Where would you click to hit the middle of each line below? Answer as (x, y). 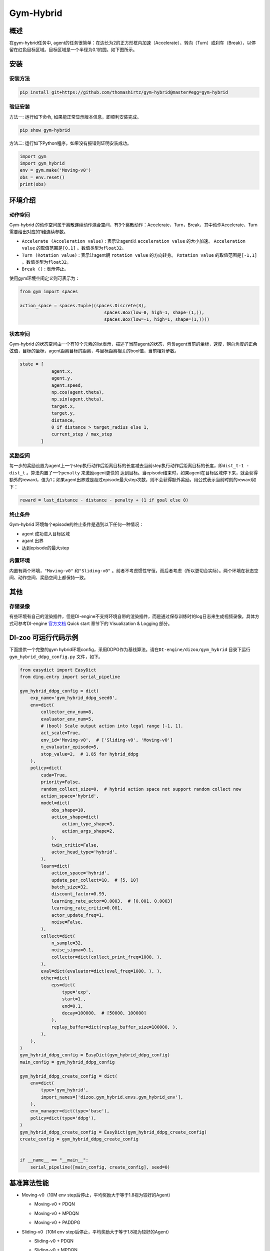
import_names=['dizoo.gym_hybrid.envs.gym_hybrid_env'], (112, 1097)
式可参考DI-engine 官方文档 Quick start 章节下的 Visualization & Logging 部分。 (91, 623)
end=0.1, (72, 1006)
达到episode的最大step (45, 547)
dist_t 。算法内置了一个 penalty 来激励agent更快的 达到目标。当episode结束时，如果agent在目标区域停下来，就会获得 (133, 472)
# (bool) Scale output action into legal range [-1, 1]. (112, 726)
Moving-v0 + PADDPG (57, 1222)
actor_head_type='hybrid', (84, 852)
